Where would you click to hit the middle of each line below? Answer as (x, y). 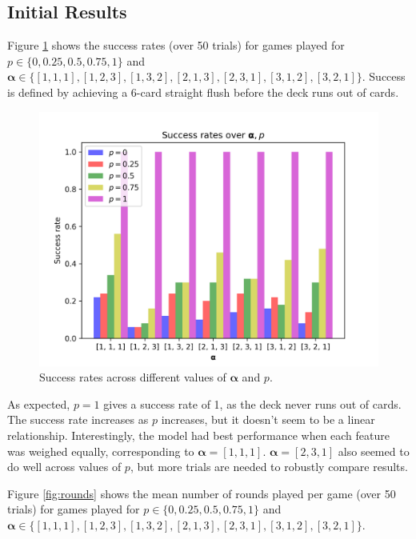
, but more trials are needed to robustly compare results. (269, 467)
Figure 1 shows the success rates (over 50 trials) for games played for (176, 45)
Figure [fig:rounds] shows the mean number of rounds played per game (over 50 (202, 493)
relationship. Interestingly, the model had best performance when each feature (199, 435)
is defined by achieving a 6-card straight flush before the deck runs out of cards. (203, 92)
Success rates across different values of (133, 377)
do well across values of (64, 467)
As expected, (39, 403)
